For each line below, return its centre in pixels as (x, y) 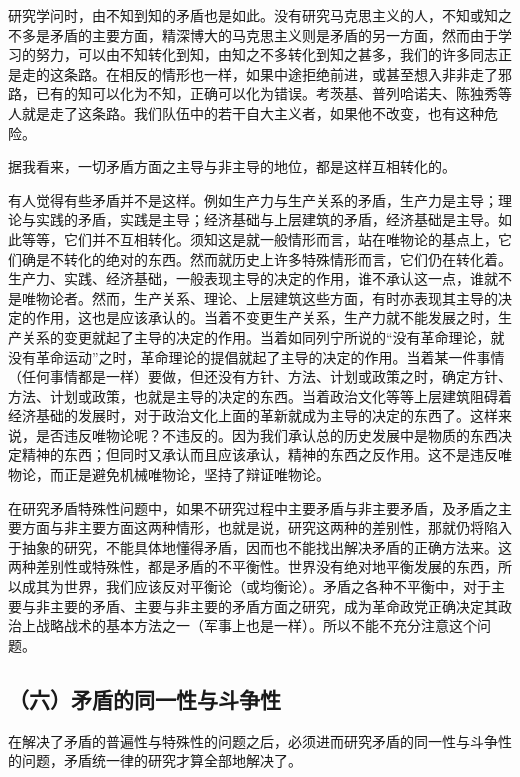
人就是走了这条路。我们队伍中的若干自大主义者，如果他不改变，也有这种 (246, 112)
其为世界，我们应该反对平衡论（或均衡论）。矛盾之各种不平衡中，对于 (263, 586)
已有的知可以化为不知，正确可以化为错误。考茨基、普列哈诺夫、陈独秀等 (273, 93)
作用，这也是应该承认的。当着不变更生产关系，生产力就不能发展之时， (266, 317)
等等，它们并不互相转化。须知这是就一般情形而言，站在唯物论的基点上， (259, 238)
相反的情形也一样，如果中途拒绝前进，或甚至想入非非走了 (308, 73)
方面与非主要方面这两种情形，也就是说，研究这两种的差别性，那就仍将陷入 (266, 527)
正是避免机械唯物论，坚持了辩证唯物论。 (196, 474)
